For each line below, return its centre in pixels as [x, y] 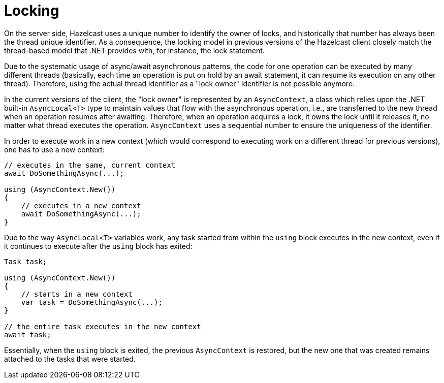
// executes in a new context [81, 205]
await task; [28, 334]
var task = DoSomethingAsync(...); [92, 302]
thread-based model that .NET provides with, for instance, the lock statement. [134, 50]
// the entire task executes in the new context [103, 326]
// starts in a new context [77, 294]
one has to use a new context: [54, 149]
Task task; [26, 261]
